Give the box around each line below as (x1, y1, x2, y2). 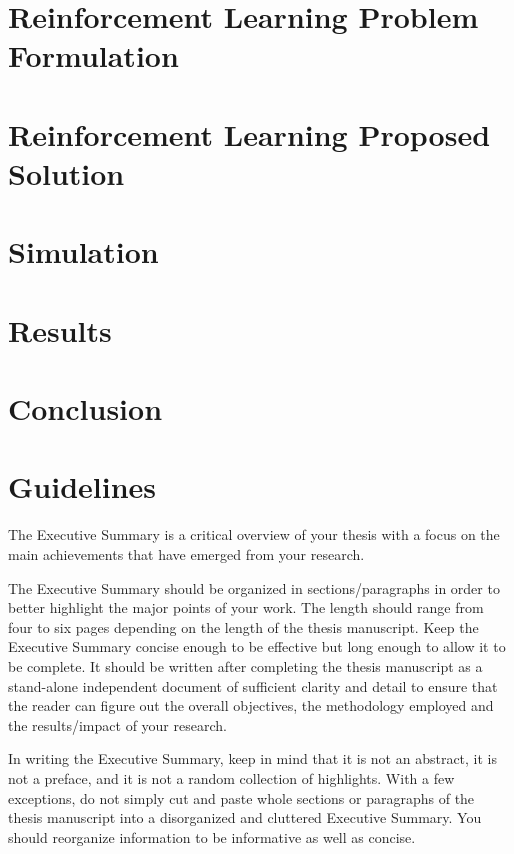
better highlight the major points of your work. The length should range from (8, 597, 484, 618)
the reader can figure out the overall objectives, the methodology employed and (8, 695, 494, 716)
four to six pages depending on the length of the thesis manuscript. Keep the (8, 616, 479, 637)
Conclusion (8, 388, 163, 429)
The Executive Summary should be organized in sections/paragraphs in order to (8, 577, 500, 598)
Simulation (8, 231, 159, 272)
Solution (8, 152, 125, 193)
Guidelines (8, 466, 157, 507)
